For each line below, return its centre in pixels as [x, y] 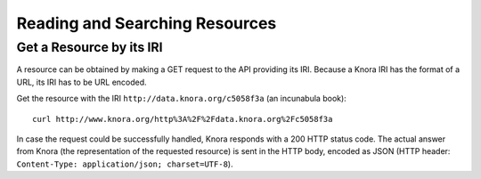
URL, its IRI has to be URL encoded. [82, 82]
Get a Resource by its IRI [90, 47]
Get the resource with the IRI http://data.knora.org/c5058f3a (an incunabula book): [181, 99]
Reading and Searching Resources [147, 23]
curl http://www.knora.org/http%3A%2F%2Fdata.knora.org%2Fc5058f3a [183, 119]
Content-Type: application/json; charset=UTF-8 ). [125, 164]
